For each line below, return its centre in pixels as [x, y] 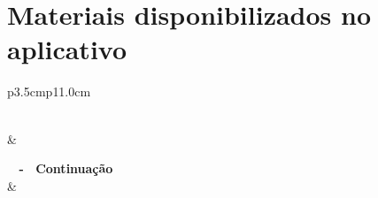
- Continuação [66, 168]
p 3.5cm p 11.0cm [49, 91]
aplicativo [67, 49]
